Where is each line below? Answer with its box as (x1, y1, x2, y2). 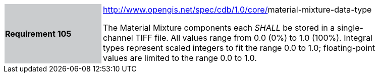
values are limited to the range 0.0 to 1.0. (103, 53, 257, 63)
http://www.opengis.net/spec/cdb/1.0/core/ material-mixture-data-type (103, 5, 372, 15)
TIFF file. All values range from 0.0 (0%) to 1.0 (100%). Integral (135, 33, 372, 43)
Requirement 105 (5, 29, 72, 39)
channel (103, 33, 133, 43)
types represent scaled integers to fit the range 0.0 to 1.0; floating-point (103, 43, 375, 53)
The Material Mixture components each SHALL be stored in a (103, 23, 335, 33)
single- (337, 23, 363, 33)
